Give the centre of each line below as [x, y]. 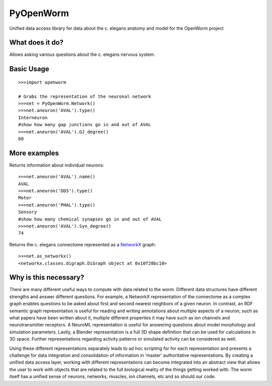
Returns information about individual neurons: [57, 165]
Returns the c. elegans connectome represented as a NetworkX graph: [83, 244]
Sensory [28, 212]
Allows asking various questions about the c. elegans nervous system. [82, 54]
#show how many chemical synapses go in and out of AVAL [90, 219]
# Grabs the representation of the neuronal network [85, 96]
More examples [34, 153]
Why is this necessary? [47, 278]
